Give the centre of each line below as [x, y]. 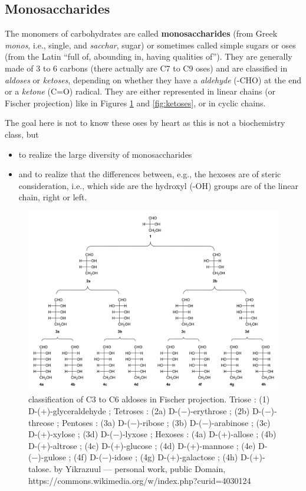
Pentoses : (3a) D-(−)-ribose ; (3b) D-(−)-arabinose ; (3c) [166, 422]
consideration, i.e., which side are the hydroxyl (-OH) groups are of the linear [158, 185]
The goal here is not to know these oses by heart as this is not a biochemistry [145, 123]
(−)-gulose [47, 457]
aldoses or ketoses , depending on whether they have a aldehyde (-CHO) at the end [153, 79]
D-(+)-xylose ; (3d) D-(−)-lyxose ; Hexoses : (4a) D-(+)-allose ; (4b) [152, 434]
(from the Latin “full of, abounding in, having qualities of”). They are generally [149, 56]
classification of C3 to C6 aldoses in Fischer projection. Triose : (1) [149, 399]
